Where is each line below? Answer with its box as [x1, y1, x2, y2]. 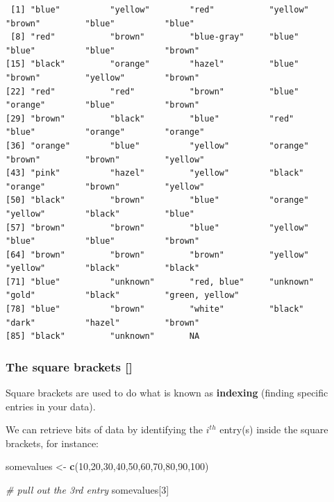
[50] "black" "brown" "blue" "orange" [6, 195, 309, 206]
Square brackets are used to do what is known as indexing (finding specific [6, 385, 328, 400]
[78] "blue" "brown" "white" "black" [6, 304, 304, 315]
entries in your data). [6, 399, 96, 413]
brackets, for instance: [6, 435, 99, 450]
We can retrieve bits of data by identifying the [6, 422, 203, 437]
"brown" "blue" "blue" [6, 18, 195, 28]
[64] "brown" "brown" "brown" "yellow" [6, 249, 309, 260]
